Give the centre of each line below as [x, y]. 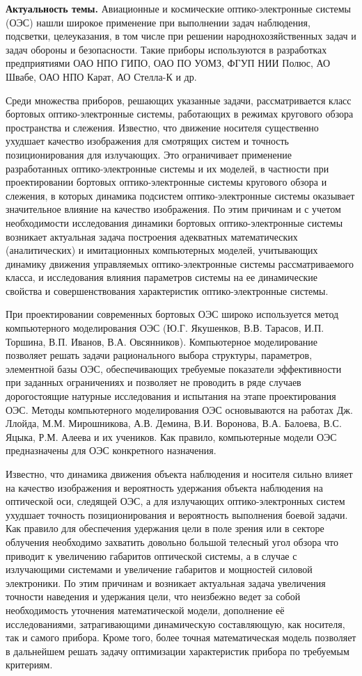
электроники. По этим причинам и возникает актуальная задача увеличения [166, 582]
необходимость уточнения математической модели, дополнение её [145, 610]
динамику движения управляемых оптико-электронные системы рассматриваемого [180, 263]
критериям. [29, 665]
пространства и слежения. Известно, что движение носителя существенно [162, 127]
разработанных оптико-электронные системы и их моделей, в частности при [167, 168]
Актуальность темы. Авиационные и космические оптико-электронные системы [179, 8]
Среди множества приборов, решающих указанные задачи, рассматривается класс [179, 100]
